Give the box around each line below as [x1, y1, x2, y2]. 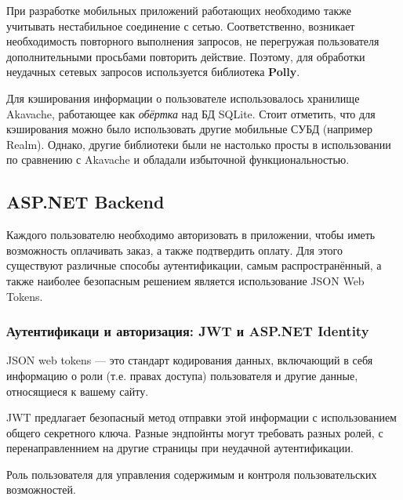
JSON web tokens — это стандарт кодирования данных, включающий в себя [6, 352, 373, 368]
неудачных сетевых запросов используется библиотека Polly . [6, 63, 300, 80]
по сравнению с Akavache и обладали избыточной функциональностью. [6, 151, 350, 168]
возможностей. [6, 481, 76, 498]
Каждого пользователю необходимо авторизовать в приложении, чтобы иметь [6, 226, 376, 243]
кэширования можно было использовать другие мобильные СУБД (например [6, 121, 372, 137]
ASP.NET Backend [6, 190, 165, 214]
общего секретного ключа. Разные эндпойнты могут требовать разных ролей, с [6, 424, 383, 440]
